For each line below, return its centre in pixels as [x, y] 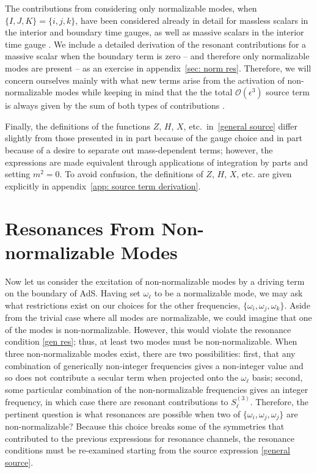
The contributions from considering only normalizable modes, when [131, 8]
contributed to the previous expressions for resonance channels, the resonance [150, 438]
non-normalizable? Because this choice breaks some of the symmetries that [145, 426]
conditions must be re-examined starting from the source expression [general [148, 450]
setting [18, 174]
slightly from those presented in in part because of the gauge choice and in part [154, 138]
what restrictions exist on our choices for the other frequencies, [123, 305]
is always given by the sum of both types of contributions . [115, 105]
